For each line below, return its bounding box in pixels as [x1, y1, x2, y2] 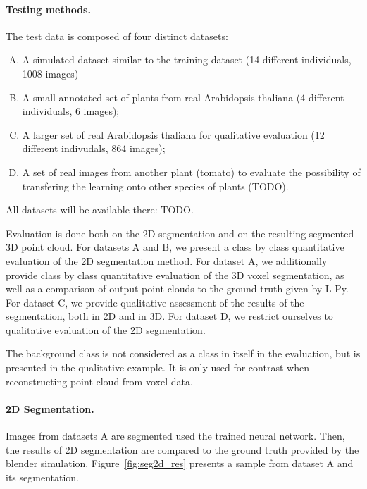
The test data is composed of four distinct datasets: [6, 28, 228, 43]
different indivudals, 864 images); [22, 141, 166, 156]
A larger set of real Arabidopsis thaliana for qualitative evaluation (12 [22, 127, 325, 142]
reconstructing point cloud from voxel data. [6, 373, 193, 388]
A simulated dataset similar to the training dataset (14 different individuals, [22, 52, 352, 67]
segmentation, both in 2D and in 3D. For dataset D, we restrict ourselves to [6, 309, 333, 323]
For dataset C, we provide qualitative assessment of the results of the [6, 295, 304, 309]
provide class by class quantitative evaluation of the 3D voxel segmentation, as [6, 267, 344, 282]
